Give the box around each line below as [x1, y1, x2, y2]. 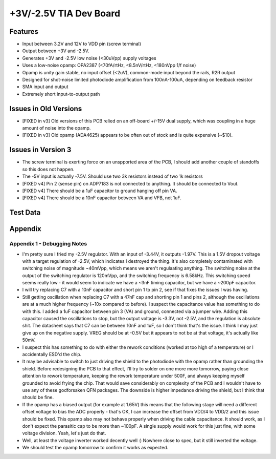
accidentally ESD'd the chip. [22, 351, 82, 357]
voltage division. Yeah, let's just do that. [22, 430, 106, 436]
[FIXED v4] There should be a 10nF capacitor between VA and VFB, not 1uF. [22, 195, 181, 201]
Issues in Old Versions [9, 104, 82, 113]
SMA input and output [22, 84, 68, 90]
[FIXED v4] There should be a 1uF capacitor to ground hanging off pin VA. [22, 187, 177, 194]
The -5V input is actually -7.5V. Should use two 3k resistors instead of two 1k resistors [22, 173, 203, 179]
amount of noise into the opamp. [22, 125, 91, 131]
